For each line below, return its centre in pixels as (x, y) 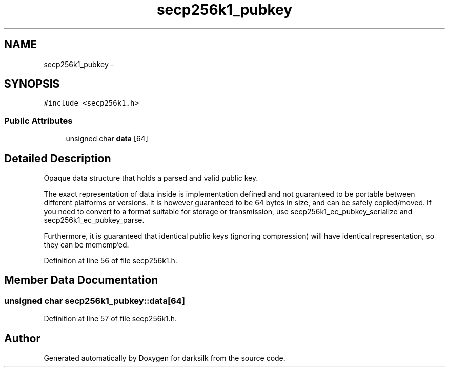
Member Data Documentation (81, 280)
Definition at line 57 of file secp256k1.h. (110, 319)
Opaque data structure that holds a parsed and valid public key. (151, 178)
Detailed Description (58, 158)
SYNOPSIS (32, 84)
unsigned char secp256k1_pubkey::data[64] (95, 301)
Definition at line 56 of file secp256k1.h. (110, 261)
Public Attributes (38, 121)
